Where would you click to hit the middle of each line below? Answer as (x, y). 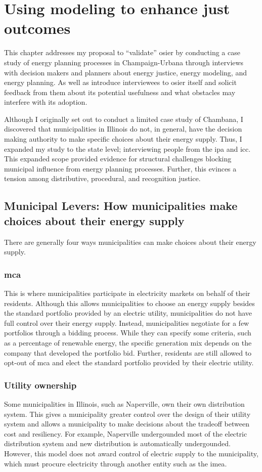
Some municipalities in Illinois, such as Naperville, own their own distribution (124, 404)
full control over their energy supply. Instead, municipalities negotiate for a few (127, 323)
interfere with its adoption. (46, 102)
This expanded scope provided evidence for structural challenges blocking (118, 159)
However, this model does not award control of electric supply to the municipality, (131, 453)
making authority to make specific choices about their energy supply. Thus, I (123, 139)
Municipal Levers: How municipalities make (121, 206)
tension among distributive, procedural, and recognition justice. (102, 178)
